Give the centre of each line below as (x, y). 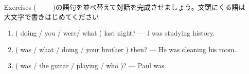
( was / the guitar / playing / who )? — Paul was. (91, 65)
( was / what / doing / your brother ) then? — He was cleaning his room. (126, 49)
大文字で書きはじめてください (52, 16)
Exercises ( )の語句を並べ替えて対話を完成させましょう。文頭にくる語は (125, 7)
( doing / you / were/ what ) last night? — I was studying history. (115, 33)
